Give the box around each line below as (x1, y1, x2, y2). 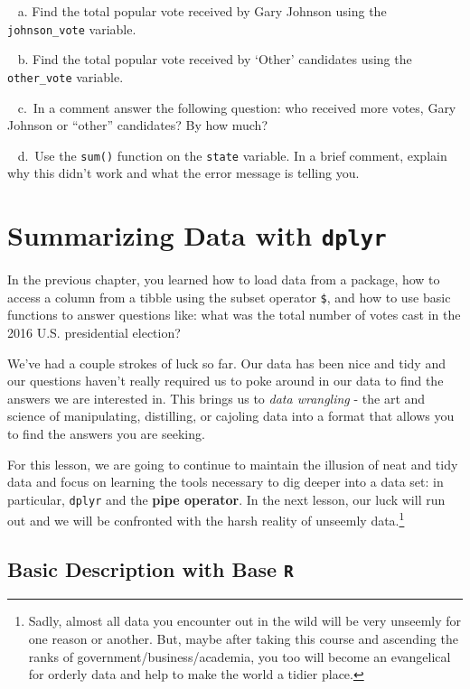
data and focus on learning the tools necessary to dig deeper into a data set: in (7, 472, 444, 491)
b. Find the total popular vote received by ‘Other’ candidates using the (17, 50, 412, 69)
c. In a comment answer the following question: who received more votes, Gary (17, 98, 456, 116)
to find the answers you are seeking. (7, 424, 205, 442)
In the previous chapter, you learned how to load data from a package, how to (7, 270, 440, 289)
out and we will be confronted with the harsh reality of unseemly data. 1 (7, 508, 405, 530)
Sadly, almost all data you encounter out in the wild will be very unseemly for (28, 611, 462, 630)
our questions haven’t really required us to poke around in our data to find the (7, 371, 444, 390)
